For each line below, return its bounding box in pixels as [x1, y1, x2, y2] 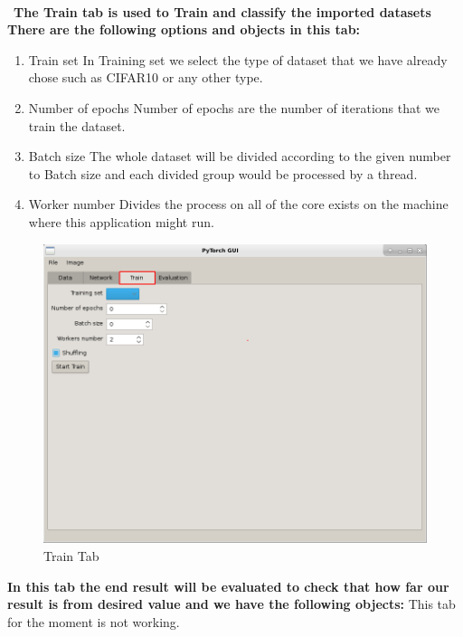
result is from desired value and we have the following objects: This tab [7, 594, 456, 613]
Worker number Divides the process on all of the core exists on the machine [28, 195, 449, 214]
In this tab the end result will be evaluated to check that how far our [7, 576, 449, 595]
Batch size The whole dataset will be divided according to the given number [28, 147, 451, 166]
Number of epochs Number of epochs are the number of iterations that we [28, 98, 440, 117]
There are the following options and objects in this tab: [7, 20, 361, 39]
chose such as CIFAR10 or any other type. [28, 68, 263, 87]
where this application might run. [28, 212, 214, 231]
